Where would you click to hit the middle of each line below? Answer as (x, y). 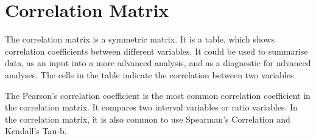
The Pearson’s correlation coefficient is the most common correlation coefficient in (158, 95)
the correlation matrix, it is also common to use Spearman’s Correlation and (148, 119)
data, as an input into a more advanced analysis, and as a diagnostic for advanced (158, 63)
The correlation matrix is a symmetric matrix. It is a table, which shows (140, 39)
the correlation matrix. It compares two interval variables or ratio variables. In (151, 107)
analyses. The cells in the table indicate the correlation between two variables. (151, 74)
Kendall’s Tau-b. (36, 131)
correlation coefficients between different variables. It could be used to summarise (156, 51)
